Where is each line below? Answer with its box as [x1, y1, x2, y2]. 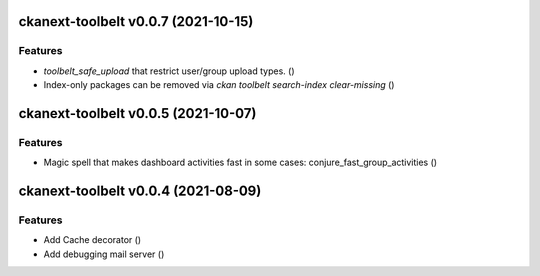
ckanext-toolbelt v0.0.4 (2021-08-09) [18, 183, 262, 200]
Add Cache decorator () [43, 234, 142, 246]
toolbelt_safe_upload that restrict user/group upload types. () [43, 65, 295, 77]
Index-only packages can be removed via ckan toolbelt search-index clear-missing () [43, 79, 395, 91]
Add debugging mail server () [43, 248, 165, 260]
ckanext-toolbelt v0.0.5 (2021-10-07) [18, 105, 257, 122]
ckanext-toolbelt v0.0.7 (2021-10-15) [18, 13, 254, 30]
